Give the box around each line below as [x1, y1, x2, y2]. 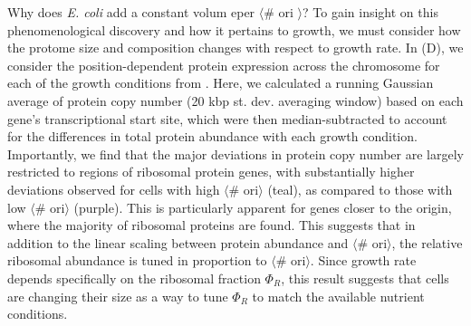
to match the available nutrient [252, 286, 425, 305]
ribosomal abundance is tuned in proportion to [7, 251, 267, 270]
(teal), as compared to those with [267, 179, 453, 198]
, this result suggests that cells [281, 268, 449, 287]
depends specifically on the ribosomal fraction [7, 268, 261, 287]
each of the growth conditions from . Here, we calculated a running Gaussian [7, 73, 434, 92]
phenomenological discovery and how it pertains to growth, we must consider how [7, 20, 461, 39]
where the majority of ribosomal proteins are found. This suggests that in [7, 216, 416, 235]
